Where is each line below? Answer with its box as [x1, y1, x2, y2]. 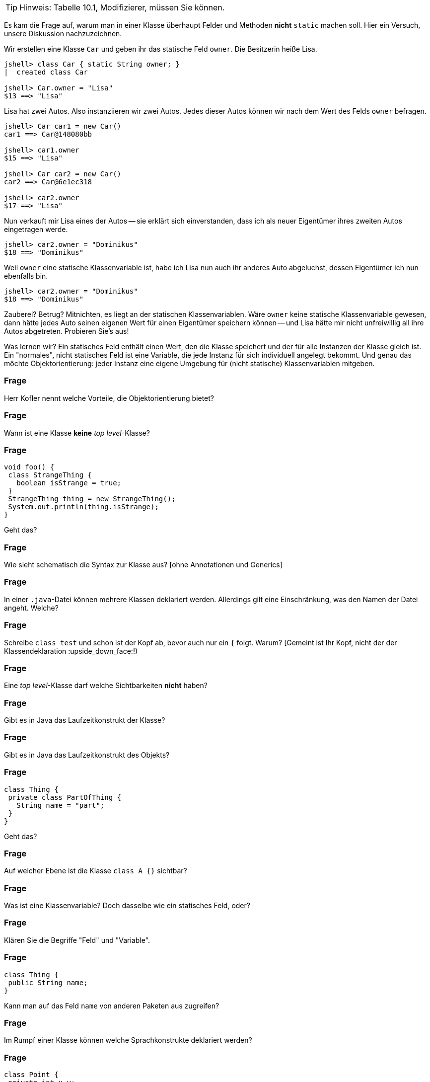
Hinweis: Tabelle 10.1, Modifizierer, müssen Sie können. [19, 2, 225, 12]
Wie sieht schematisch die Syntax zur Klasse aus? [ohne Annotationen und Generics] [4, 560, 283, 569]
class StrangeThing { [8, 471, 92, 479]
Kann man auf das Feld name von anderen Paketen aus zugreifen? [4, 1001, 219, 1010]
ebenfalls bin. [4, 272, 48, 280]
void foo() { [4, 463, 55, 471]
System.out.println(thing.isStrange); [8, 503, 159, 511]
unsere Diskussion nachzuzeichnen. [4, 29, 122, 38]
